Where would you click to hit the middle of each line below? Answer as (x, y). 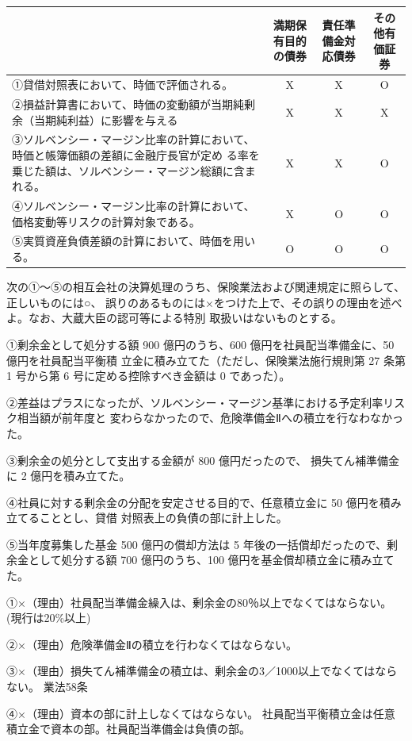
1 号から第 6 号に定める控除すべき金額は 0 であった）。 (149, 376)
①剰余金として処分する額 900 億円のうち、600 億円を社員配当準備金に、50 (200, 344)
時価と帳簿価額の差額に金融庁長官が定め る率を (136, 155)
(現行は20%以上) (49, 618)
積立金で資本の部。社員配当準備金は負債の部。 (128, 729)
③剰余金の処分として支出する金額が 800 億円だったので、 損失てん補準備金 (203, 460)
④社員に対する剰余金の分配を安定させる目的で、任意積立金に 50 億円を (193, 502)
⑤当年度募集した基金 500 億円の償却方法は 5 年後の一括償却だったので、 (197, 544)
